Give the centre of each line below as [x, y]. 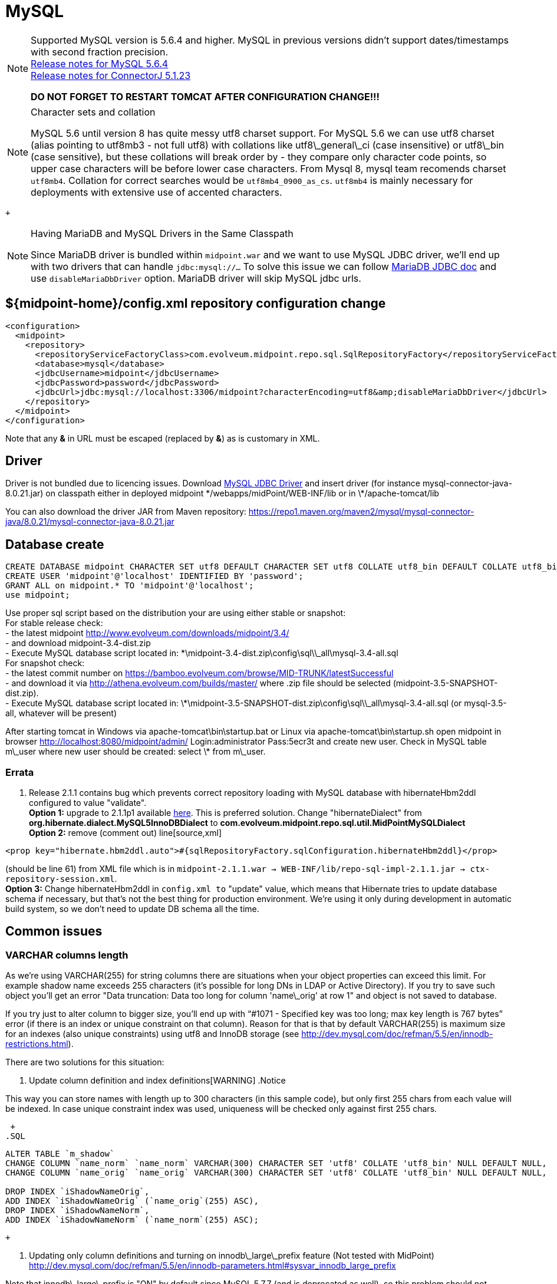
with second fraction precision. [100, 52]
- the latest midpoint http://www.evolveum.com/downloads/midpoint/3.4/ [147, 633]
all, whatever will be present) [61, 713]
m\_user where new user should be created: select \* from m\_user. [136, 752]
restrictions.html [37, 1044]
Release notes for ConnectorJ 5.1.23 [111, 75]
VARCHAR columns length [67, 955]
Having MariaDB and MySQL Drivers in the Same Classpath [162, 233]
